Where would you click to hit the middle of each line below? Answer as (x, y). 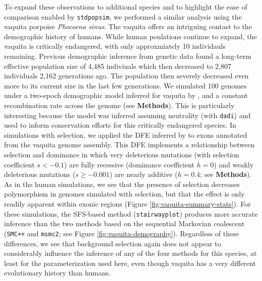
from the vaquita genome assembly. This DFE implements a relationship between (129, 145)
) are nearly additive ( (144, 174)
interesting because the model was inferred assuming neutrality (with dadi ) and (127, 115)
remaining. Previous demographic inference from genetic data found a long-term (128, 56)
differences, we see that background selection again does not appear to (113, 243)
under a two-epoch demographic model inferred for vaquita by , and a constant (126, 95)
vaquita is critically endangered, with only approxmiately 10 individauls (115, 46)
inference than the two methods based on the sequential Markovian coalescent (124, 223)
